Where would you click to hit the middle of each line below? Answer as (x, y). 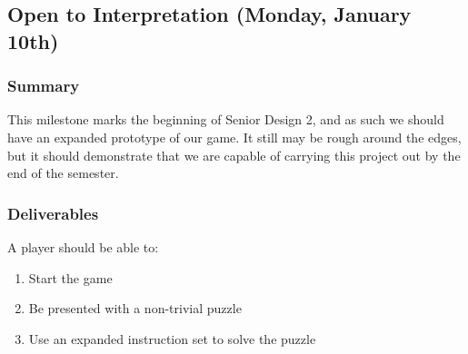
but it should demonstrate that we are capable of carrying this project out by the (234, 155)
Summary (44, 86)
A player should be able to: (83, 246)
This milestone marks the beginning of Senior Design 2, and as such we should (226, 119)
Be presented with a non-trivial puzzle (135, 308)
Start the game (70, 277)
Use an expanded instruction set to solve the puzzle (172, 338)
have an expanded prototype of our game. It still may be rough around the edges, (234, 137)
